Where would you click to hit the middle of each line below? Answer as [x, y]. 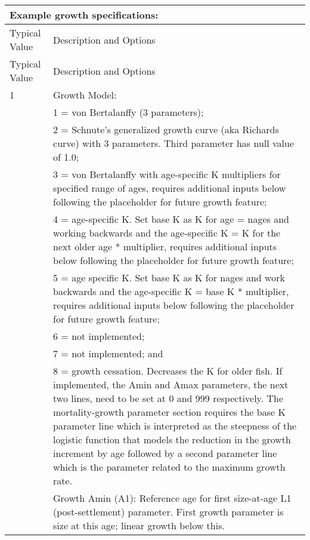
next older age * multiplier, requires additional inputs [165, 246]
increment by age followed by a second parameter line [165, 453]
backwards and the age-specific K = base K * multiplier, [171, 291]
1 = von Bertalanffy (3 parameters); [128, 112]
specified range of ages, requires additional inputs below [170, 188]
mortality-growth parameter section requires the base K [169, 412]
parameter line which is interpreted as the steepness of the [175, 426]
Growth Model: [85, 95]
